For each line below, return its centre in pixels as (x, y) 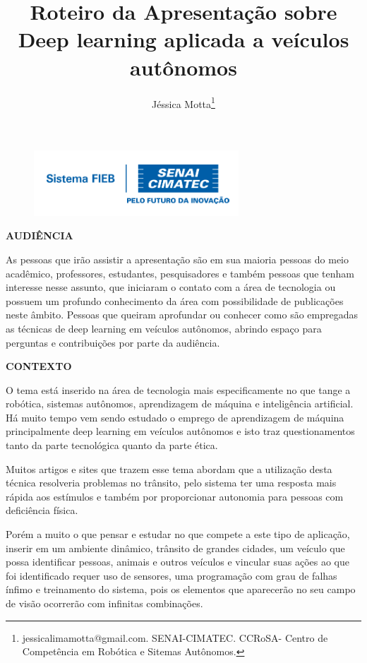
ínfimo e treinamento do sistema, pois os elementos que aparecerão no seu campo (181, 589)
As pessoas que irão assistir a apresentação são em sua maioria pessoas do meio (177, 259)
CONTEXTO (39, 366)
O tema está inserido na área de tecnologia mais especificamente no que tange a (178, 389)
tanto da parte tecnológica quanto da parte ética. (112, 445)
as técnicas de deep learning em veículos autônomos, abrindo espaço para (164, 328)
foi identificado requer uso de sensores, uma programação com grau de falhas (172, 575)
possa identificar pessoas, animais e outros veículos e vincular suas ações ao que (178, 562)
